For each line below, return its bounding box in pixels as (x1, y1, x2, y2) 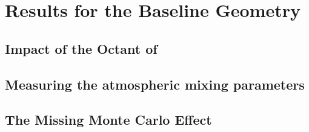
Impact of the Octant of (5, 39, 158, 58)
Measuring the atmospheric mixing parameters (5, 74, 305, 93)
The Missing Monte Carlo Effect (5, 110, 212, 129)
